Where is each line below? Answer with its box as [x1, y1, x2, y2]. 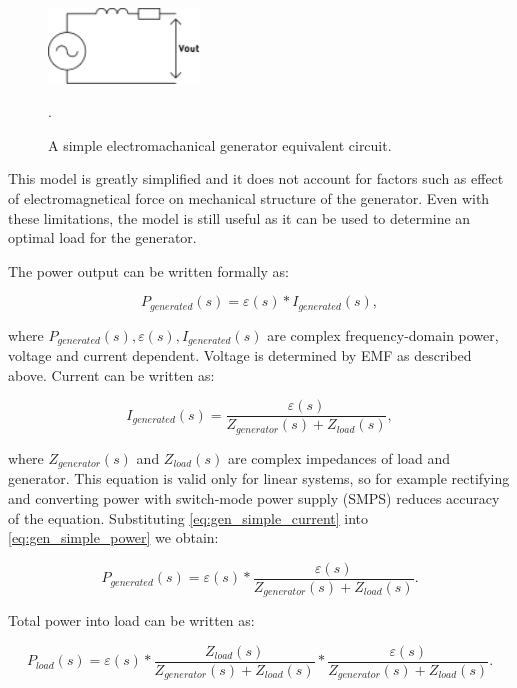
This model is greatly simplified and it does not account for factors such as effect [8, 168, 504, 189]
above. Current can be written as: [8, 364, 215, 385]
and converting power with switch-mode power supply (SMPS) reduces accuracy [8, 487, 500, 508]
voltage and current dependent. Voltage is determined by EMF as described [8, 345, 472, 366]
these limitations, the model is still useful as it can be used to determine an [8, 207, 471, 228]
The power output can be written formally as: [8, 260, 289, 281]
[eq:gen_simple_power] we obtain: [8, 527, 219, 548]
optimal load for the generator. [8, 227, 197, 248]
